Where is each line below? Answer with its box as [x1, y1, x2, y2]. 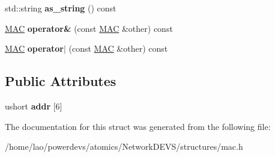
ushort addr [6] [5, 99, 62, 112]
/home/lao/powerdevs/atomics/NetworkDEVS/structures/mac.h [5, 140, 243, 153]
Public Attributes [5, 72, 116, 90]
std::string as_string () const [5, 2, 116, 14]
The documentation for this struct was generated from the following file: [5, 120, 271, 132]
